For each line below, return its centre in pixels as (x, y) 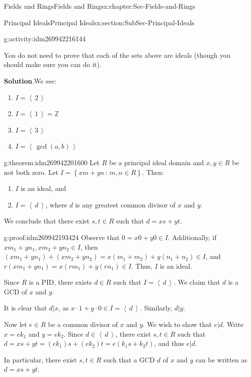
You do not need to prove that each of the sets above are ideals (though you (117, 55)
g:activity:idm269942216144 (45, 39)
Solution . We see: (30, 80)
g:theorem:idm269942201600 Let (52, 162)
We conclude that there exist (47, 221)
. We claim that (197, 282)
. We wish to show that (177, 324)
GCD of (16, 291)
